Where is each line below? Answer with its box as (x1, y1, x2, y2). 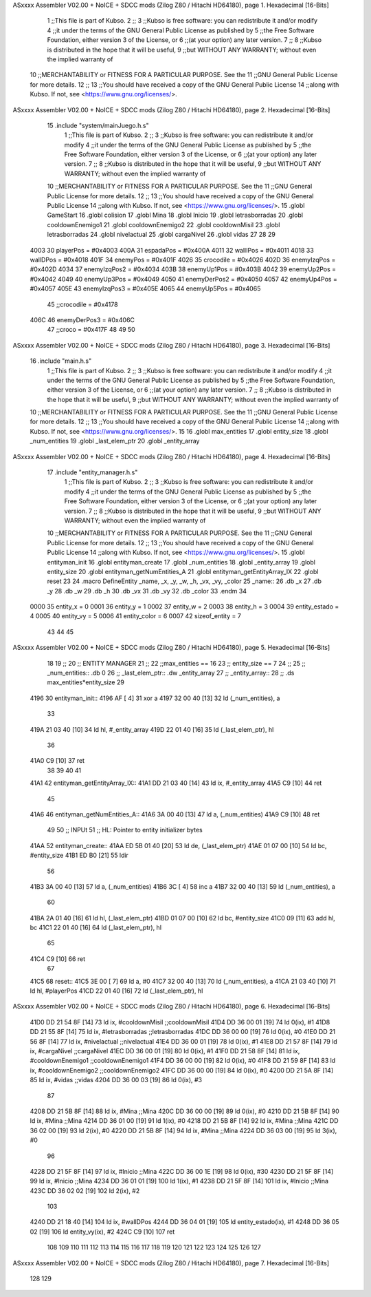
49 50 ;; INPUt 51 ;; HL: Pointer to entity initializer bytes (47, 826, 203, 834)
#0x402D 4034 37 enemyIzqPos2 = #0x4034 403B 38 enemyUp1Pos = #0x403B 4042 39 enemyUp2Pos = (30, 265, 337, 273)
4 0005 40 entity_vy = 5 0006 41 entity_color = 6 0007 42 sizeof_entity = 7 (30, 612, 242, 620)
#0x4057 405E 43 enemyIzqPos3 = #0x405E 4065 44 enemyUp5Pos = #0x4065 (30, 284, 261, 293)
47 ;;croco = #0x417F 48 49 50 (47, 326, 135, 334)
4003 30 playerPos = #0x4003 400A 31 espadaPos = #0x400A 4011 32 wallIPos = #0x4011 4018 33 (30, 246, 314, 254)
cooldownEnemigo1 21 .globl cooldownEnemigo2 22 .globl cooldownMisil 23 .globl (47, 220, 280, 229)
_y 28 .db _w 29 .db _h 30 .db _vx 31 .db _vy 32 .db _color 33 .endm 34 (47, 587, 247, 595)
